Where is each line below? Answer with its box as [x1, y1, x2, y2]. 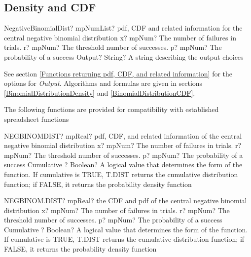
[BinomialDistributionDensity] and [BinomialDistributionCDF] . [4, 87, 195, 98]
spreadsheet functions [4, 113, 69, 124]
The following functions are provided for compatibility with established [4, 104, 219, 114]
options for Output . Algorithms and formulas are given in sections [4, 78, 203, 88]
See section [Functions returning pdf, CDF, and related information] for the [4, 68, 233, 78]
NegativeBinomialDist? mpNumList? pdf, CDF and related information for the [4, 23, 243, 33]
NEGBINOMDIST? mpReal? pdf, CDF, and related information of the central [4, 130, 242, 141]
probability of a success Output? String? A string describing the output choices [4, 51, 244, 62]
